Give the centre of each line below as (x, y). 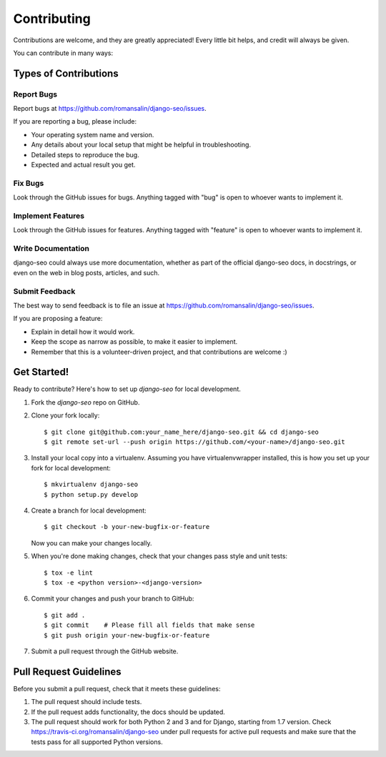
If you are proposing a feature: (58, 319)
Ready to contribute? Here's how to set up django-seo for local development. (127, 389)
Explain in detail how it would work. (83, 332)
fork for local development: (71, 467)
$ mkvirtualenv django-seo (91, 485)
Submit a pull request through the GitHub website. (105, 651)
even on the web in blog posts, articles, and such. (86, 272)
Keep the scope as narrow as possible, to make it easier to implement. (134, 342)
